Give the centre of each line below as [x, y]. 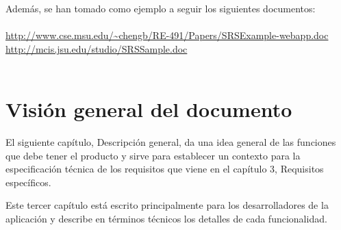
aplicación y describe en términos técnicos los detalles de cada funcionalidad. [166, 219]
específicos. [28, 182]
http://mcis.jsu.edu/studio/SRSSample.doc [97, 48]
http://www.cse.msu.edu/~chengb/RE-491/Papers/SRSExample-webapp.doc [167, 35]
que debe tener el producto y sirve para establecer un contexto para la [153, 155]
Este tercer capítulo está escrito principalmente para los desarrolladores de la [167, 205]
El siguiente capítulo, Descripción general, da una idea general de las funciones [171, 142]
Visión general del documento [149, 109]
